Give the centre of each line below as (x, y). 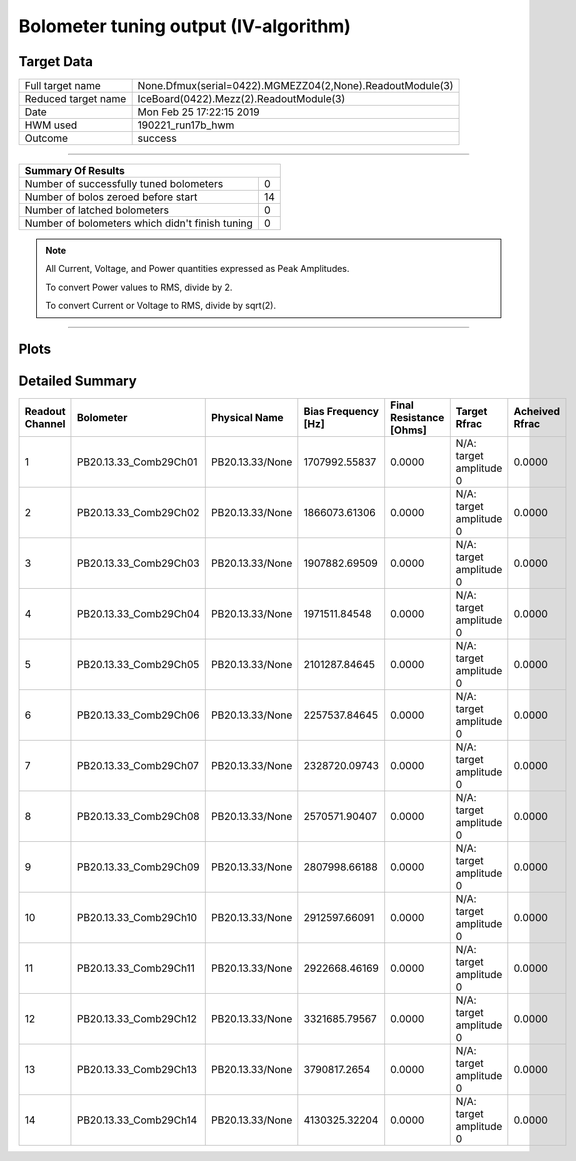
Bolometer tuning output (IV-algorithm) (185, 26)
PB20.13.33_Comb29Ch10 (137, 918)
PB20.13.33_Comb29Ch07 (137, 766)
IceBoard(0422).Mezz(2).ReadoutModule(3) (241, 99)
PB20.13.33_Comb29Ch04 (138, 614)
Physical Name (247, 418)
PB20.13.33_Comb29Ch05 (138, 665)
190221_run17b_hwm (186, 125)
